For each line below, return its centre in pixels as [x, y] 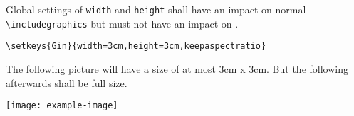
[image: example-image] [62, 106]
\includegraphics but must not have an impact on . [122, 23]
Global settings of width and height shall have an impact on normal [156, 9]
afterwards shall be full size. [67, 82]
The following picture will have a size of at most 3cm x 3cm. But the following [177, 68]
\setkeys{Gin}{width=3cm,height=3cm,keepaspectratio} [136, 46]
